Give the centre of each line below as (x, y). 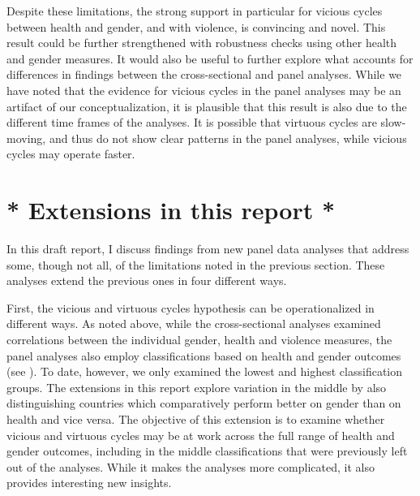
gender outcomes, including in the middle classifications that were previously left (207, 451)
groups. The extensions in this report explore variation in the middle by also (197, 387)
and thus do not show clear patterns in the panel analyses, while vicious (228, 138)
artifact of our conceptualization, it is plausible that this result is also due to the (207, 106)
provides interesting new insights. (89, 483)
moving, (26, 138)
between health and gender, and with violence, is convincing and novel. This (196, 26)
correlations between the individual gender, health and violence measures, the (199, 340)
